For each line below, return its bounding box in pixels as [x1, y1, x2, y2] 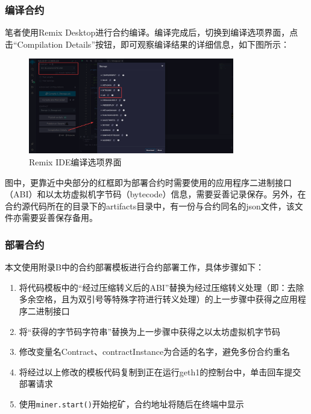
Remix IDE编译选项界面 [29, 156, 122, 168]
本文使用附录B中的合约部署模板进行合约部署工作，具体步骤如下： [5, 261, 264, 273]
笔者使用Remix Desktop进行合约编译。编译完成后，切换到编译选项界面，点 [5, 26, 298, 39]
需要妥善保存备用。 [21, 211, 98, 224]
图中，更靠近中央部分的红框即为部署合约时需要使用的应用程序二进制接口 [5, 176, 292, 188]
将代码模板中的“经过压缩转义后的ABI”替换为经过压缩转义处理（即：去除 [19, 281, 304, 293]
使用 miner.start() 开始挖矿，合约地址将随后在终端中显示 [19, 397, 244, 410]
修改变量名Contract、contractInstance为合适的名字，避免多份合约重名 [19, 345, 291, 358]
